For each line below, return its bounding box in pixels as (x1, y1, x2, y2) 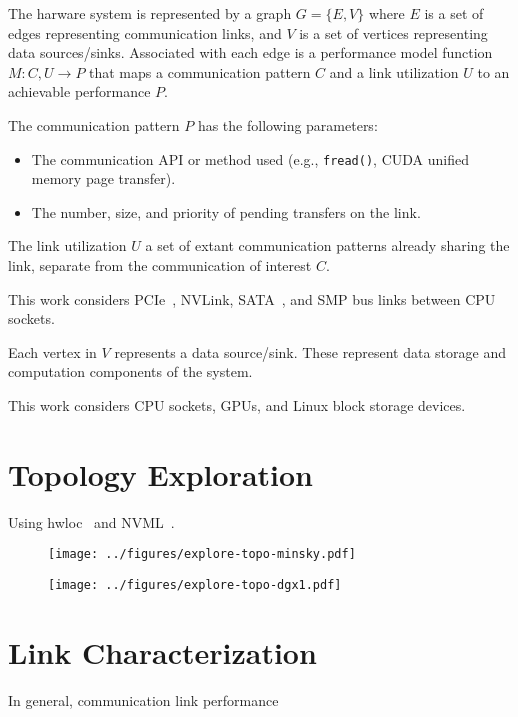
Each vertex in (8, 341, 97, 362)
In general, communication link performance (8, 689, 279, 710)
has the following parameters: (197, 114, 378, 135)
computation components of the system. (8, 361, 253, 382)
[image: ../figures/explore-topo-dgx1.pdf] (48, 577, 342, 592)
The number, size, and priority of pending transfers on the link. (31, 201, 421, 222)
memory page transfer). (31, 168, 176, 189)
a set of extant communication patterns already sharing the (145, 235, 510, 256)
